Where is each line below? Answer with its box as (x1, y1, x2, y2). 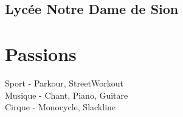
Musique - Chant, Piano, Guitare (5, 88, 128, 101)
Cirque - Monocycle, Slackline (5, 101, 116, 113)
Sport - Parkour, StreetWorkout (5, 76, 123, 89)
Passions (5, 41, 77, 66)
